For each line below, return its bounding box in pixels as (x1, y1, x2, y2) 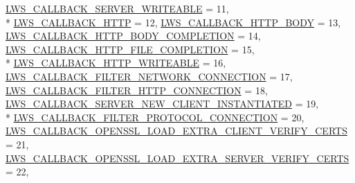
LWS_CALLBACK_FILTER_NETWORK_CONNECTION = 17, (6, 69, 293, 83)
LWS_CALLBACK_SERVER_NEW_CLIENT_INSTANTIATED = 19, (6, 96, 319, 111)
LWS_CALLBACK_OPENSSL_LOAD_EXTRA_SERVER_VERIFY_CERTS (6, 150, 349, 165)
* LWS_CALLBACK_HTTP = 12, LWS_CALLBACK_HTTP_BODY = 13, (6, 15, 341, 29)
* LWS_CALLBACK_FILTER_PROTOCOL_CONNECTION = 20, (6, 110, 304, 124)
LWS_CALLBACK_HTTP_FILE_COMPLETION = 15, (6, 42, 255, 56)
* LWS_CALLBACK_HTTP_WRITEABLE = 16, (6, 55, 226, 70)
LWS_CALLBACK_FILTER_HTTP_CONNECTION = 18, (6, 82, 268, 97)
